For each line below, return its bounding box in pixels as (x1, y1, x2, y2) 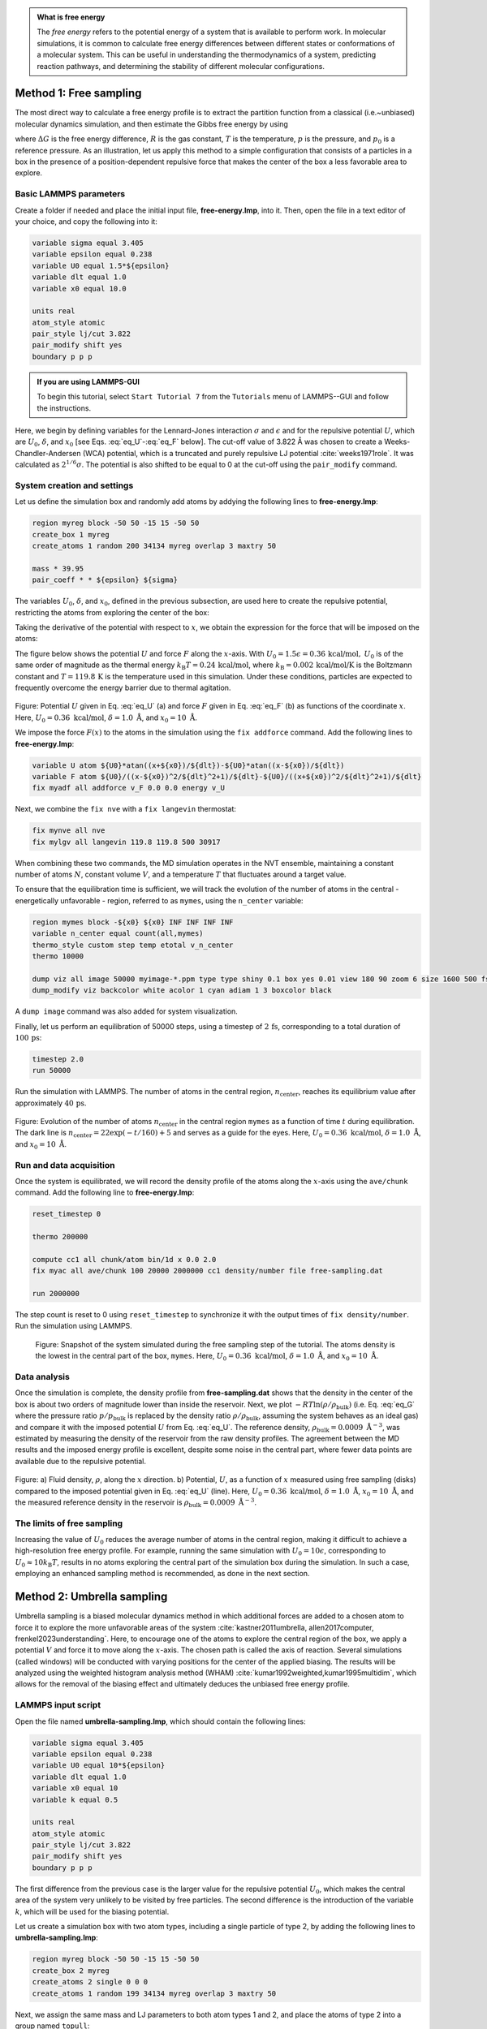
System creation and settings (15, 480, 134, 491)
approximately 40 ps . (15, 1098, 87, 1108)
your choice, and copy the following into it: (15, 216, 157, 226)
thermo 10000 (32, 951, 84, 961)
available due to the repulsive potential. (15, 1456, 146, 1466)
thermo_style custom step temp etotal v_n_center (32, 940, 234, 950)
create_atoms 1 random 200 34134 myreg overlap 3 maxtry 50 (32, 541, 277, 551)
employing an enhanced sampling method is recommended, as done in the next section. (15, 1569, 310, 1579)
